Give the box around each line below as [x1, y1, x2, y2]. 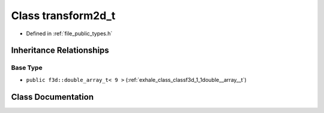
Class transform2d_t [11, 9, 116, 22]
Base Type [11, 63, 43, 72]
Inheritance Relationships [11, 45, 109, 56]
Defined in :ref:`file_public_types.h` [26, 30, 113, 37]
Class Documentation [11, 91, 94, 102]
